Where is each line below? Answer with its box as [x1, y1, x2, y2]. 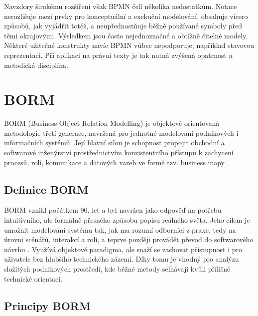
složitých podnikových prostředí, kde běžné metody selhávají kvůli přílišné [4, 264, 231, 274]
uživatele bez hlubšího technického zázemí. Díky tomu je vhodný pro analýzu [4, 254, 239, 264]
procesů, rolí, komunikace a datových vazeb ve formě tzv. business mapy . [4, 157, 229, 167]
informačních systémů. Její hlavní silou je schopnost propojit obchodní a [4, 137, 225, 148]
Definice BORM [4, 181, 89, 197]
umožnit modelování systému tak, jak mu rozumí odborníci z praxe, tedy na [4, 224, 236, 235]
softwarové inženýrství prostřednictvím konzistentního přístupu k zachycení [4, 147, 234, 158]
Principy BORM [4, 298, 91, 313]
